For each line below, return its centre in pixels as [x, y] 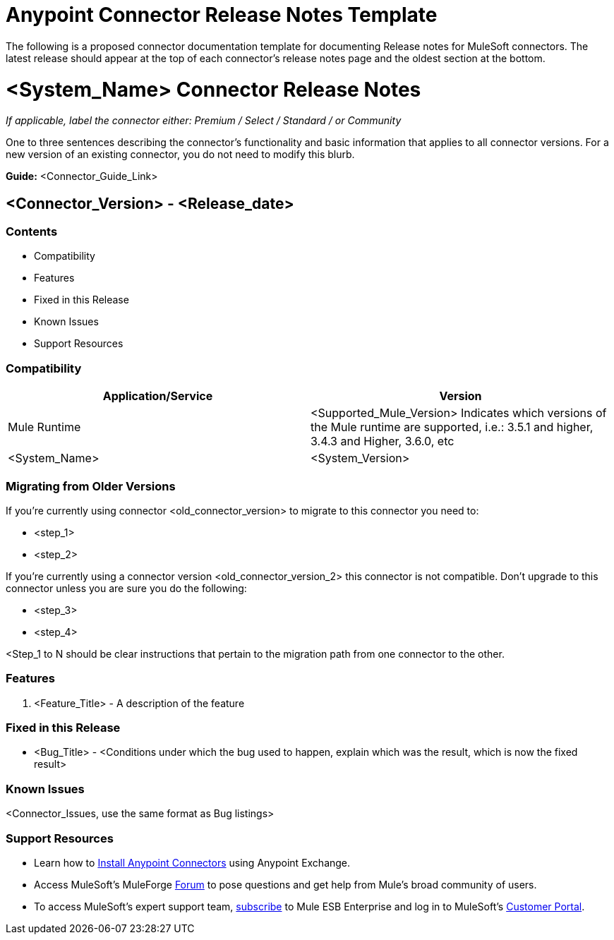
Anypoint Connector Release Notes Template [222, 15]
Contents [32, 232]
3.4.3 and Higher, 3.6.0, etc [383, 441]
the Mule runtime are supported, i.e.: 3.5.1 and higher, [452, 427]
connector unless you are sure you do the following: [126, 588]
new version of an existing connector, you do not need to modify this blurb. [180, 155]
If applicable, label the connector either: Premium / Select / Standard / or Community [204, 121]
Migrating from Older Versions [91, 486]
